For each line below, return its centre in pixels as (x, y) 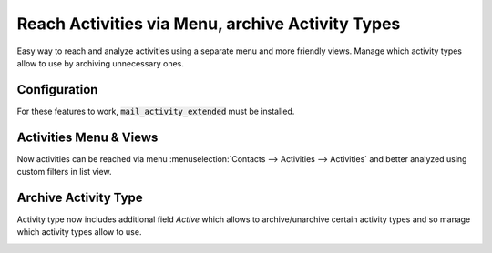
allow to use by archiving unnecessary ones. (100, 63)
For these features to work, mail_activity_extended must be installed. (156, 111)
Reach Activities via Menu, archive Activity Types (209, 24)
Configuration (57, 90)
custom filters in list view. (64, 172)
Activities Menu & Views (87, 137)
